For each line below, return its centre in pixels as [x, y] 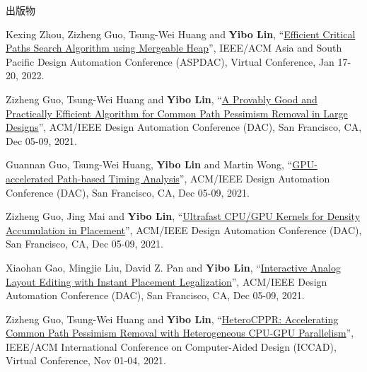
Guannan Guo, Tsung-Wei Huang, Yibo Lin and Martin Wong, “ [149, 164]
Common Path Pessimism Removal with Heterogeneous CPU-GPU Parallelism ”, [180, 333]
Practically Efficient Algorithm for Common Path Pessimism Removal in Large [177, 113]
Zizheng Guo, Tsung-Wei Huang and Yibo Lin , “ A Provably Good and [162, 99]
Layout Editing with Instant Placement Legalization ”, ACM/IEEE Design [167, 281]
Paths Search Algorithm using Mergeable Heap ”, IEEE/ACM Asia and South [174, 48]
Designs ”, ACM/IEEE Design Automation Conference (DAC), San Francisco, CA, [184, 127]
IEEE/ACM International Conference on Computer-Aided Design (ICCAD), [171, 346]
